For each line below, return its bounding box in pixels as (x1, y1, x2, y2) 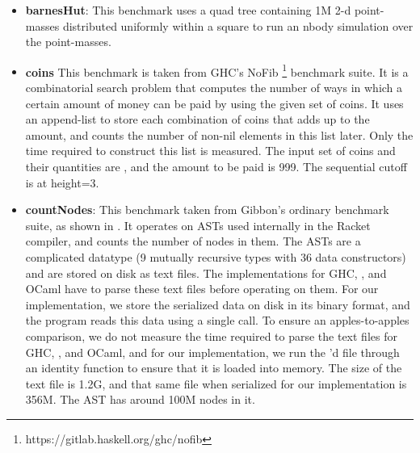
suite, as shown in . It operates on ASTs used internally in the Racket (25, 216, 371, 233)
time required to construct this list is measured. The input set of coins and (25, 142, 396, 159)
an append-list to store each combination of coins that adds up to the (25, 111, 370, 128)
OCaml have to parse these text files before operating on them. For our (25, 280, 379, 297)
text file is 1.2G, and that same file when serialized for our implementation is (25, 375, 407, 392)
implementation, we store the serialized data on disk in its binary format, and (25, 296, 410, 312)
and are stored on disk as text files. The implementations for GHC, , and (25, 264, 387, 281)
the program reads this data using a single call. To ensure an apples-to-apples (25, 312, 409, 329)
